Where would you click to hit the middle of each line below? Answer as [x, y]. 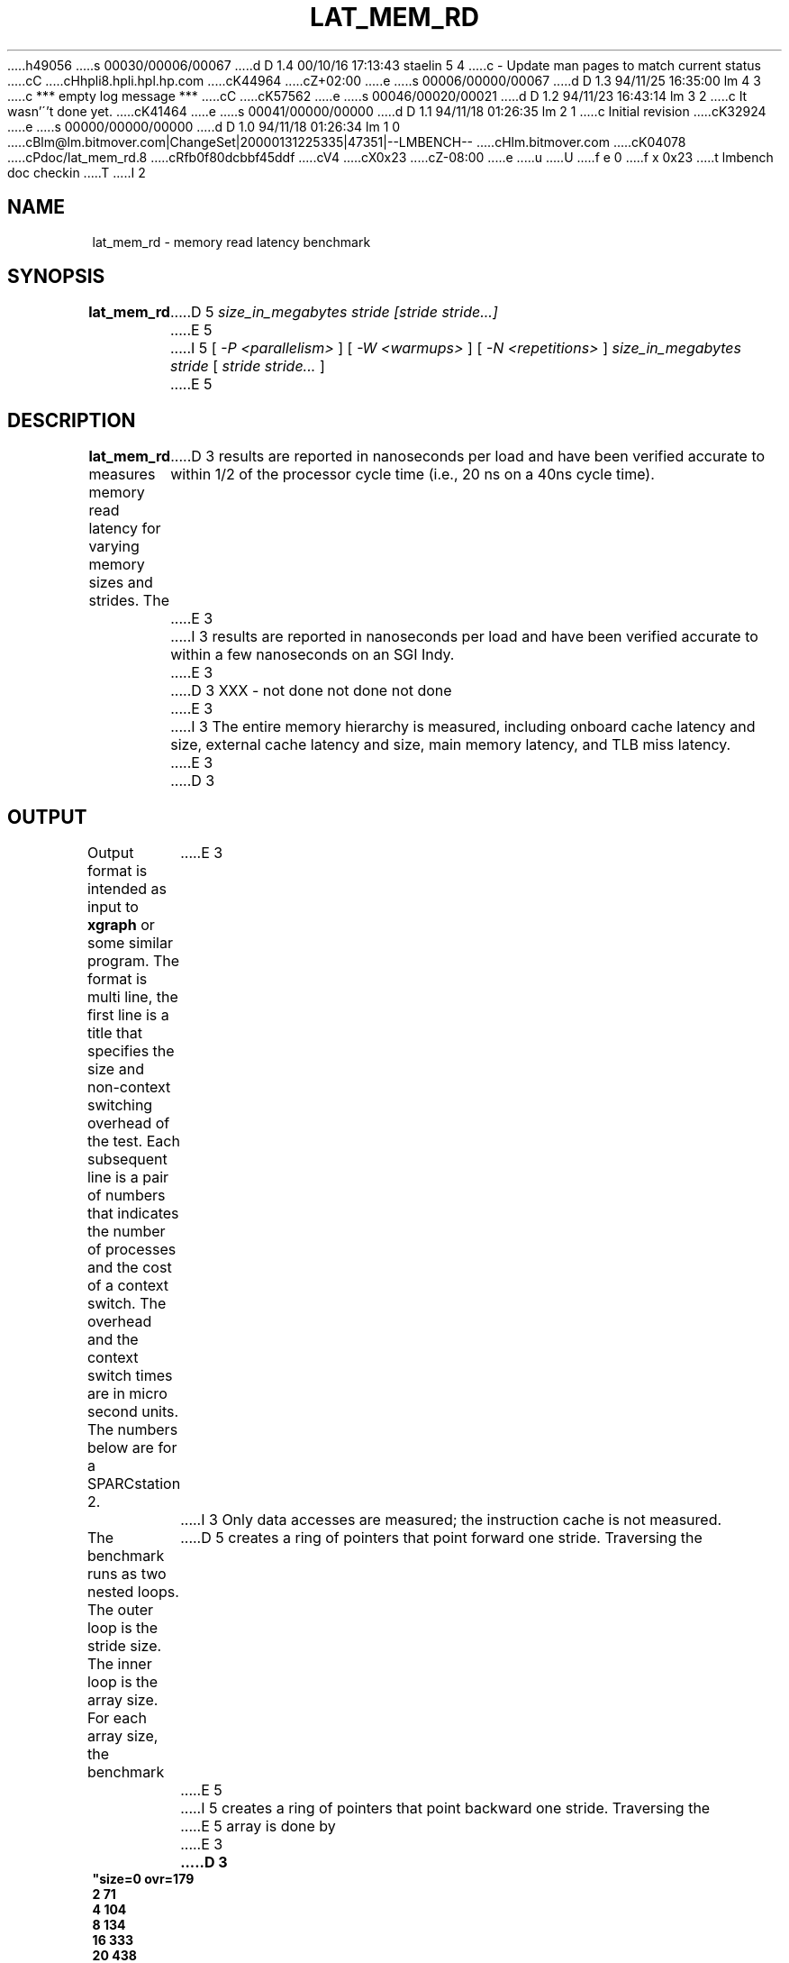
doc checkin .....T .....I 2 [77, 172]
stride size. [124, 1646]
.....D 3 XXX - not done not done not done [311, 691]
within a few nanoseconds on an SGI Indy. [313, 655]
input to [113, 907]
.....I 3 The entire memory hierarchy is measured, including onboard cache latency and [463, 727]
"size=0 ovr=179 [143, 1879]
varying [114, 547]
